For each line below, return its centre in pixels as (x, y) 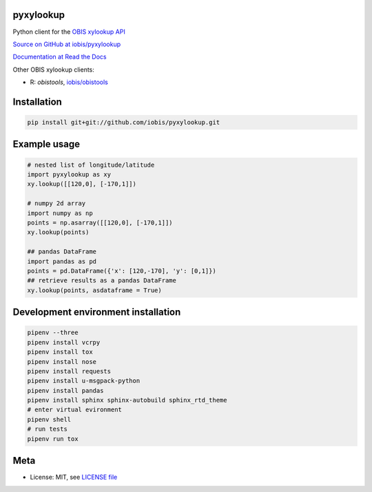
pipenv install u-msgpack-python (84, 381)
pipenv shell (49, 419)
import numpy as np (60, 213)
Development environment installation (97, 312)
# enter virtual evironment (74, 410)
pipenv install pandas (65, 390)
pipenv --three (53, 333)
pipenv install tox (60, 352)
